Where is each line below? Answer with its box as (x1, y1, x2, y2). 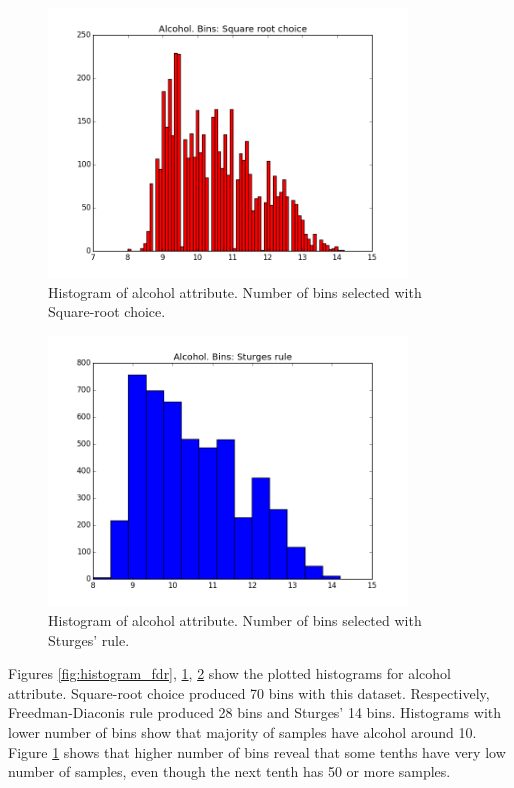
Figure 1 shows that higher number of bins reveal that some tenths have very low (8, 741, 506, 762)
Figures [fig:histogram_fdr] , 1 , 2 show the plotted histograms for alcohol (8, 663, 452, 684)
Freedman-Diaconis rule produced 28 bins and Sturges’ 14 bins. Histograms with (8, 702, 502, 723)
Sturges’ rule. (48, 629, 130, 650)
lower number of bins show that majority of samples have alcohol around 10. (8, 721, 477, 742)
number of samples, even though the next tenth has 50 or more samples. (8, 761, 451, 782)
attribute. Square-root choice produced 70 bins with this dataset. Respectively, (8, 682, 490, 703)
